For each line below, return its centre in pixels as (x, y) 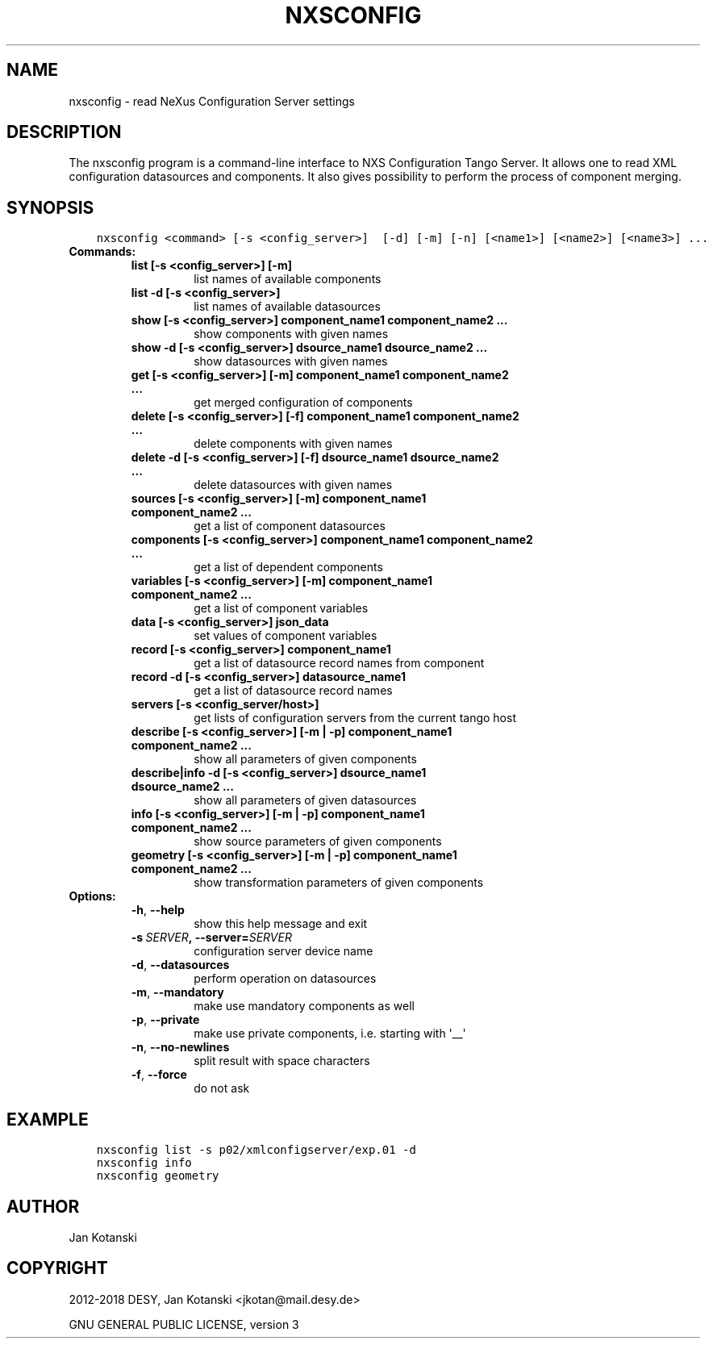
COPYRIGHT (57, 1268)
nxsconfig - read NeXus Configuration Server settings (212, 101)
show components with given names (291, 334)
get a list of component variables (281, 608)
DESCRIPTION (64, 132)
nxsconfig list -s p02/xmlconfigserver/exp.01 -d (256, 1150)
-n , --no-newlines (180, 1047)
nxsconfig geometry (158, 1176)
